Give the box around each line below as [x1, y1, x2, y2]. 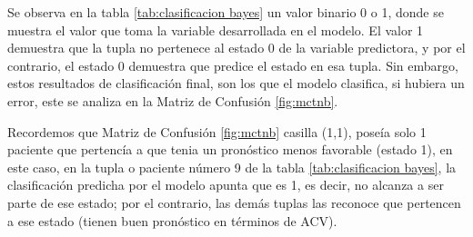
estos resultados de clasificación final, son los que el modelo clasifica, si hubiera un [7, 74, 465, 93]
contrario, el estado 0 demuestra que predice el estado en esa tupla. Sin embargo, [7, 55, 458, 74]
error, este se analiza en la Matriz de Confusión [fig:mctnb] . [7, 91, 338, 110]
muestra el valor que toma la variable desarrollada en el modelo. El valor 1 [7, 20, 424, 39]
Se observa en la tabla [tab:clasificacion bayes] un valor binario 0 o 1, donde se [7, 3, 444, 21]
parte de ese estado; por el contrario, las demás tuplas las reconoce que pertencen [7, 193, 461, 212]
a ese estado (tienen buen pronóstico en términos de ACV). [7, 211, 337, 230]
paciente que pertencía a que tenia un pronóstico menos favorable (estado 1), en [7, 140, 453, 159]
